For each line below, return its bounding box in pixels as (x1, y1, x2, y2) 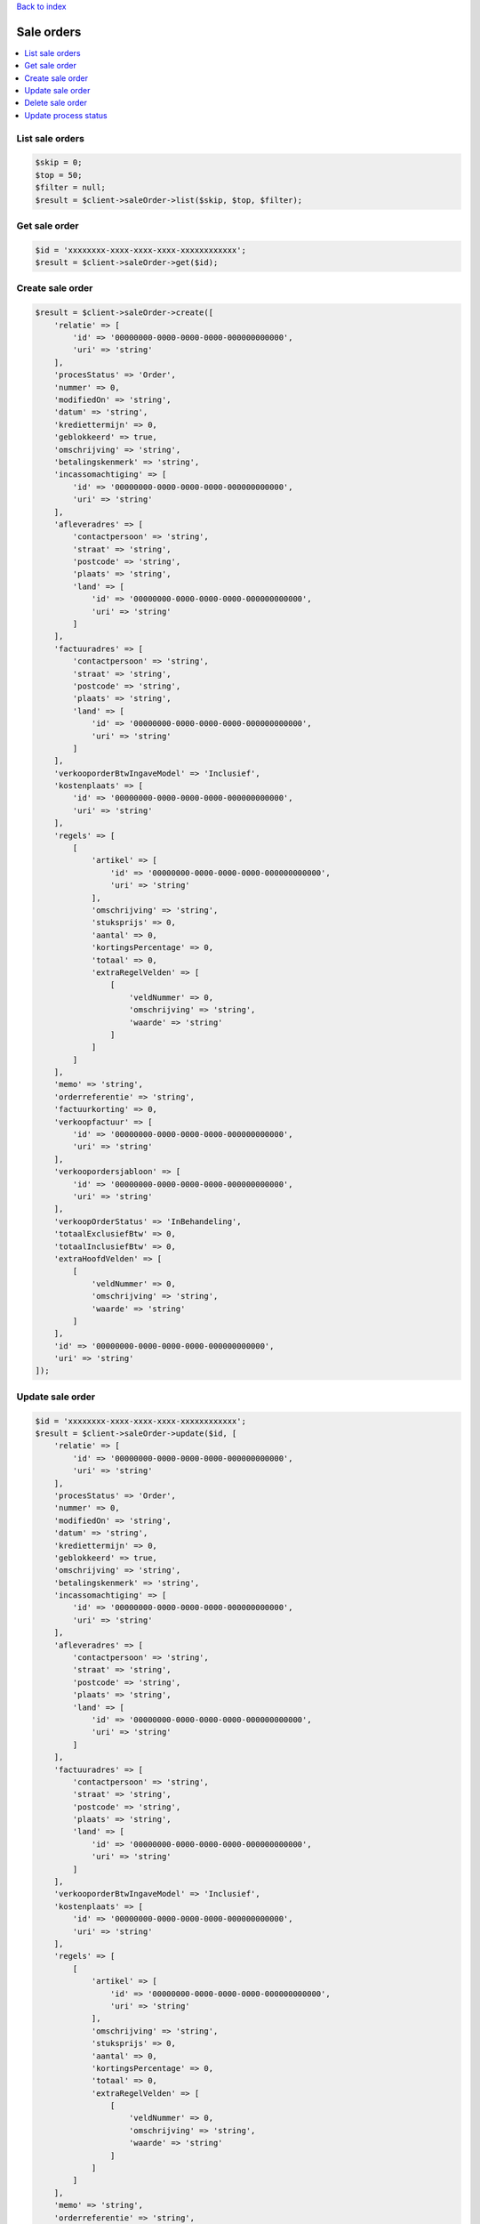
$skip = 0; (35, 157, 83, 168)
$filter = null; (35, 182, 107, 193)
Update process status (24, 109, 108, 120)
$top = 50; (35, 170, 83, 180)
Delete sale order (24, 98, 88, 109)
